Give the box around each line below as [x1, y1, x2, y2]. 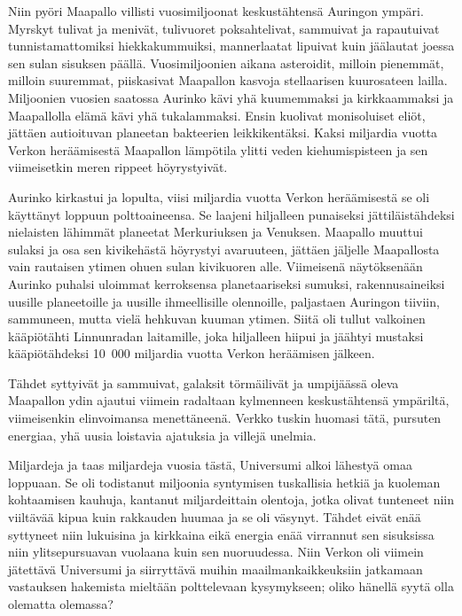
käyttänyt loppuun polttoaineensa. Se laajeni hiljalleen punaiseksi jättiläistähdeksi [8, 205, 455, 223]
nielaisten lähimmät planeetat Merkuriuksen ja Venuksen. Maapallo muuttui [8, 222, 423, 241]
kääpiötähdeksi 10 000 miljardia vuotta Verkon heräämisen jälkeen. [8, 344, 375, 363]
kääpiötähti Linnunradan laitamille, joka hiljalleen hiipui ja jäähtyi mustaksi [8, 326, 424, 345]
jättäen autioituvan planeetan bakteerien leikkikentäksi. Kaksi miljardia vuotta [8, 123, 438, 142]
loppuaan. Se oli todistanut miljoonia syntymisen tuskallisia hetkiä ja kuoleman [8, 472, 441, 491]
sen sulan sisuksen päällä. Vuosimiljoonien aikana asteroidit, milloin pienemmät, [8, 53, 444, 72]
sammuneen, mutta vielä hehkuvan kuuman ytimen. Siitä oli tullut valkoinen [8, 309, 426, 328]
